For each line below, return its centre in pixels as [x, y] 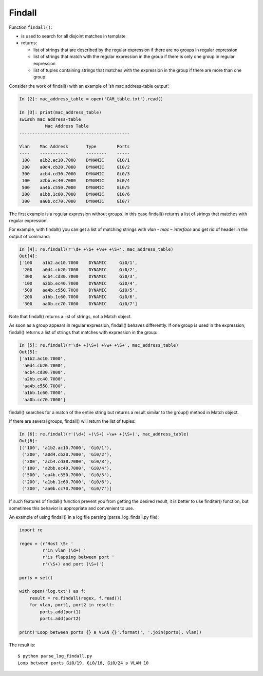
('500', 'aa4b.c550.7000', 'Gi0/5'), [67, 475]
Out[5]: [28, 352]
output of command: [29, 236]
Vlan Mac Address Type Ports [75, 147]
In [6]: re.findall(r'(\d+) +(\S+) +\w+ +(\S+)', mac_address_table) [104, 434]
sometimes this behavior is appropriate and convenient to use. [72, 508]
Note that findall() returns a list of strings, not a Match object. [70, 316]
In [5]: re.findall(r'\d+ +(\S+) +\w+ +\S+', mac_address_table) [99, 345]
